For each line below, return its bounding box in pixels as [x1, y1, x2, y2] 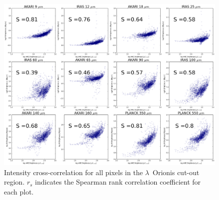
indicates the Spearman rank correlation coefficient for [35, 177, 201, 187]
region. [4, 177, 25, 187]
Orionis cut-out [152, 167, 200, 177]
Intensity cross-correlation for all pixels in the [4, 167, 143, 177]
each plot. [4, 186, 34, 197]
